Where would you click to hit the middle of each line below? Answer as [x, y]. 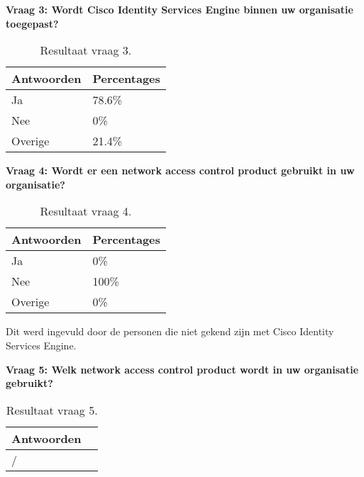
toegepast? [32, 23]
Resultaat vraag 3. [86, 50]
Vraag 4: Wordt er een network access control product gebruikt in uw [180, 170]
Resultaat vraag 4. [86, 211]
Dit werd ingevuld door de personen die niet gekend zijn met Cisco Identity [170, 331]
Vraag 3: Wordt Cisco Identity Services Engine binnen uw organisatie [180, 9]
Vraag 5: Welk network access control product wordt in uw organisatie [182, 369]
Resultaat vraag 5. [52, 410]
